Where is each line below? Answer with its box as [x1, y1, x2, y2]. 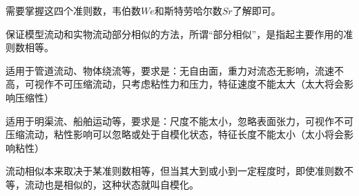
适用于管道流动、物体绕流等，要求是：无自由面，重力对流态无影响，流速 [6, 63, 334, 77]
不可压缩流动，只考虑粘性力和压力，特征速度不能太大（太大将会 [53, 77, 344, 91]
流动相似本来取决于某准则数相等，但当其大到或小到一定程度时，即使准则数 [6, 164, 344, 178]
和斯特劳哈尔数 [154, 3, 222, 17]
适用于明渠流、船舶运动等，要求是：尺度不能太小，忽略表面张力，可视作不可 [6, 113, 353, 128]
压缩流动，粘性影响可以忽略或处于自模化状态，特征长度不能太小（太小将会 [6, 127, 344, 141]
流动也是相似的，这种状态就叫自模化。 [24, 177, 199, 191]
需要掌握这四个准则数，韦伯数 [6, 3, 141, 17]
